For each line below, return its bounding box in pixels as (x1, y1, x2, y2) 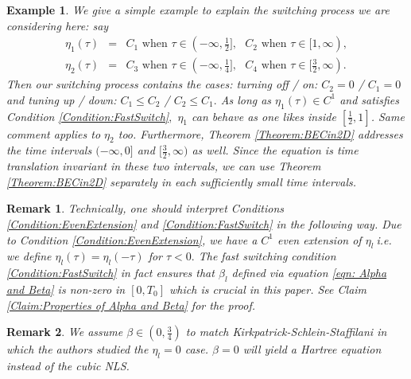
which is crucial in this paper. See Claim (169, 281, 367, 298)
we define (6, 248, 52, 264)
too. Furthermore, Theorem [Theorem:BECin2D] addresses (118, 125, 403, 142)
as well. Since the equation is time (192, 142, 359, 158)
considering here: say (6, 17, 109, 33)
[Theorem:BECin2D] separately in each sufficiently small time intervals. (6, 173, 357, 189)
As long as (220, 91, 272, 107)
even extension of (277, 231, 362, 248)
